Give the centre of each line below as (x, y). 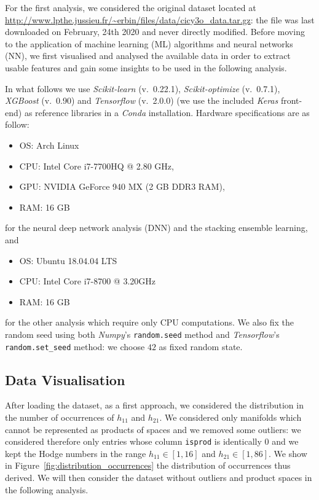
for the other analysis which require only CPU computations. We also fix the (150, 322)
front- (291, 100)
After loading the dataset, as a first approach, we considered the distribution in (154, 405)
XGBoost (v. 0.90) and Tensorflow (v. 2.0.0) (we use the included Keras (142, 100)
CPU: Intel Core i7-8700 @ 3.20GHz (87, 281)
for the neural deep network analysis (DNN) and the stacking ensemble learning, (156, 228)
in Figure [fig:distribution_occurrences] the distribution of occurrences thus (148, 465)
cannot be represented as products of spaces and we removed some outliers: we (153, 429)
